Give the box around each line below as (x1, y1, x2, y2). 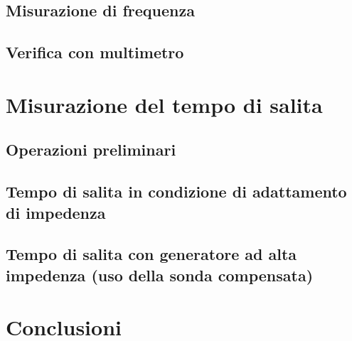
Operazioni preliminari (6, 139, 176, 161)
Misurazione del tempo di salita (6, 90, 323, 119)
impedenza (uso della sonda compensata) (6, 264, 314, 286)
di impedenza (6, 201, 106, 223)
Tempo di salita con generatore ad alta (6, 243, 297, 265)
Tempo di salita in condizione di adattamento (6, 180, 347, 202)
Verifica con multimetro (6, 41, 184, 63)
